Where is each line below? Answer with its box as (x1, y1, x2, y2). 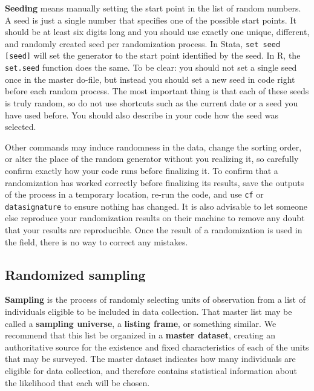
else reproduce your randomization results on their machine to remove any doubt (5, 212, 305, 224)
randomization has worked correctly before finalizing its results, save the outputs (5, 176, 304, 189)
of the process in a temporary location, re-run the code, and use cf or (5, 188, 264, 201)
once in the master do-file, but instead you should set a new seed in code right (5, 73, 295, 85)
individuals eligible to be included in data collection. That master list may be (5, 305, 292, 317)
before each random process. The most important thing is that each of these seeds (5, 85, 309, 97)
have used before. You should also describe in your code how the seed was (5, 108, 279, 121)
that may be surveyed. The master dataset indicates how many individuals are (5, 352, 296, 365)
